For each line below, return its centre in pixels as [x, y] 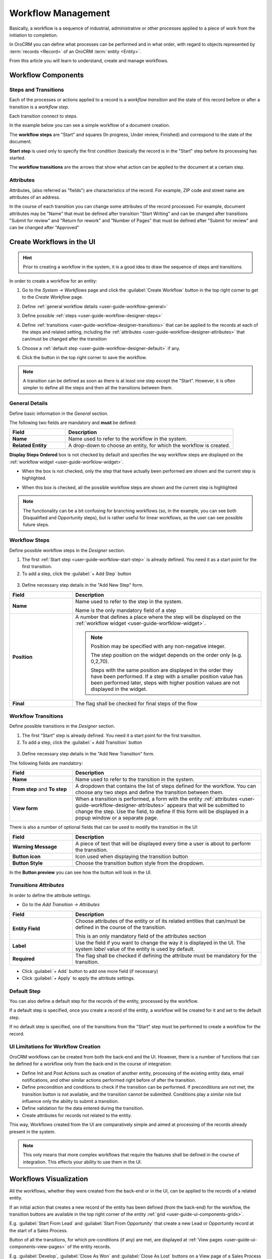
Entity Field [26, 928]
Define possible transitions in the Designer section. [62, 726]
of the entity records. [89, 1247]
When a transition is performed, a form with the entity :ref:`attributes [156, 799]
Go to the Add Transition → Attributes [61, 904]
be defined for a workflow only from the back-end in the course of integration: [90, 1064]
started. [17, 158]
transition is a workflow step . [39, 107]
